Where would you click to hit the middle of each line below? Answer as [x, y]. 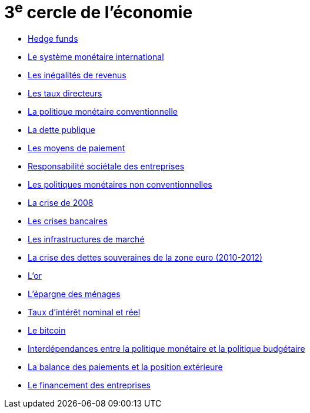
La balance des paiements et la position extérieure [125, 367]
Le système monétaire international [96, 57]
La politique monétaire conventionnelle [103, 112]
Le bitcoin [47, 331]
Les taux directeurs [65, 94]
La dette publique [61, 130]
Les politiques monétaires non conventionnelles [120, 185]
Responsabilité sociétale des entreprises [106, 166]
